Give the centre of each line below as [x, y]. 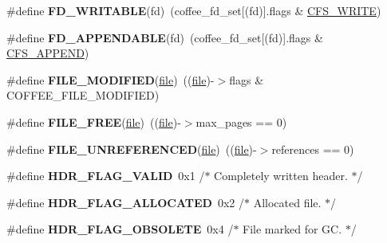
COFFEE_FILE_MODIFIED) [83, 95]
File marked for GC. [292, 229]
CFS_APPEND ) [48, 53]
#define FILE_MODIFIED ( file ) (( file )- [111, 79]
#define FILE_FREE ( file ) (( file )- [94, 121]
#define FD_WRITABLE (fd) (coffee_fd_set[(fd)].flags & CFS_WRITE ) [194, 10]
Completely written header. [281, 176]
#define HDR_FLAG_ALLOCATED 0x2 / [125, 202]
